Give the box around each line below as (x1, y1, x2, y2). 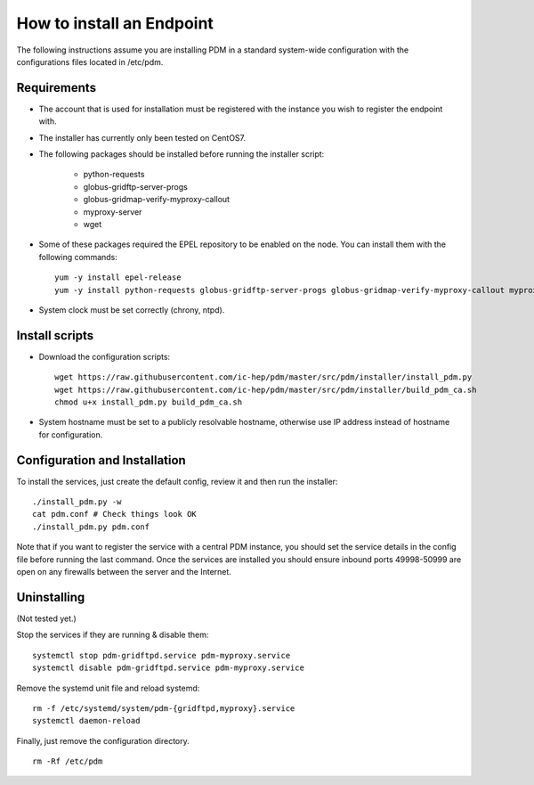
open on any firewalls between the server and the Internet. (16, 567, 231, 577)
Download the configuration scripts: (38, 351, 171, 362)
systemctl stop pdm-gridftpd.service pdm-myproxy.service (32, 650, 291, 660)
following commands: (38, 251, 117, 262)
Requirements (16, 80, 97, 95)
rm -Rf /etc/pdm (32, 756, 103, 766)
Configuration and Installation (16, 453, 186, 468)
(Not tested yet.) (16, 613, 77, 624)
